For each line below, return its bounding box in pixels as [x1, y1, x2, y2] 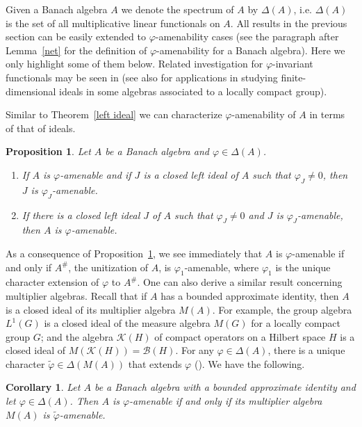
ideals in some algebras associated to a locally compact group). [59, 83, 327, 98]
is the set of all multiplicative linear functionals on [6, 15, 220, 30]
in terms [309, 107, 345, 122]
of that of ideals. [6, 120, 76, 135]
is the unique [275, 259, 331, 274]
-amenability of [231, 107, 296, 122]
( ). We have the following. [194, 356, 305, 371]
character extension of [6, 275, 99, 289]
